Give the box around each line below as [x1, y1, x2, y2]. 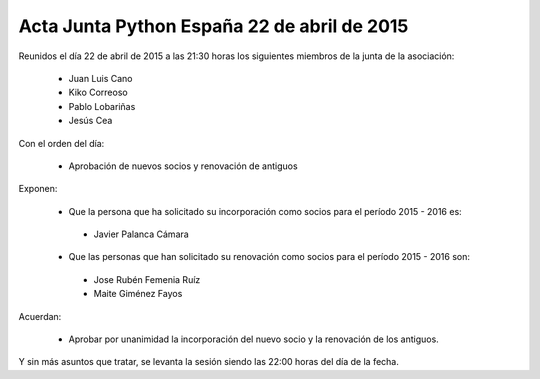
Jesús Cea [68, 115, 113, 127]
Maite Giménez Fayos [93, 288, 183, 300]
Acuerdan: [18, 310, 62, 322]
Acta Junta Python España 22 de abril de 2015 [18, 15, 409, 37]
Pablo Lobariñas [68, 100, 136, 112]
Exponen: [18, 183, 58, 195]
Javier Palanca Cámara [93, 228, 189, 240]
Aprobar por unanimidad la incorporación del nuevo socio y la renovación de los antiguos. [68, 333, 439, 345]
